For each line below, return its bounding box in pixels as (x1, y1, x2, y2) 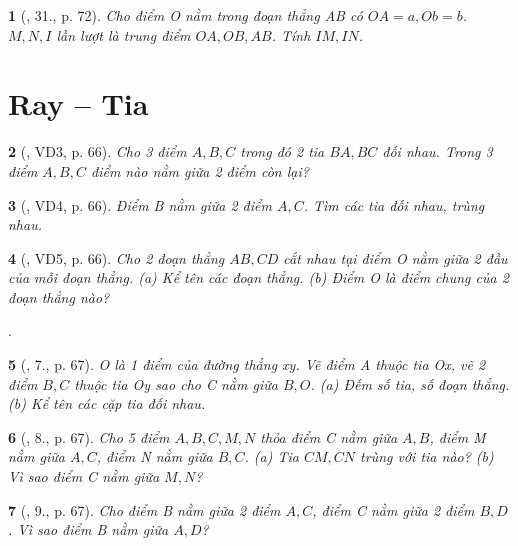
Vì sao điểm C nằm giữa (8, 466, 160, 487)
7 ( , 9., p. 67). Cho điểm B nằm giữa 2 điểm (8, 499, 281, 520)
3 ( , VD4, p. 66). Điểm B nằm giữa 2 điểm (8, 194, 272, 215)
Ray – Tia (8, 83, 149, 124)
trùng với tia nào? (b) (360, 446, 494, 467)
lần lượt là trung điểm (56, 24, 191, 45)
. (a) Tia (244, 446, 299, 467)
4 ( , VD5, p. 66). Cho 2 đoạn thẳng (8, 247, 225, 268)
